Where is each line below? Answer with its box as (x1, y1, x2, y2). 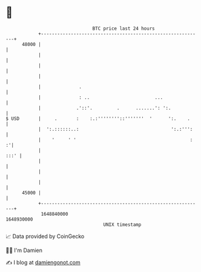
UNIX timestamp (103, 221, 142, 228)
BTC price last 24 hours (92, 25, 155, 32)
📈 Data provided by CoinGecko (5, 233, 85, 240)
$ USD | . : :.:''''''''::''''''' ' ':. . (5, 115, 190, 122)
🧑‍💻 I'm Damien (5, 247, 43, 254)
